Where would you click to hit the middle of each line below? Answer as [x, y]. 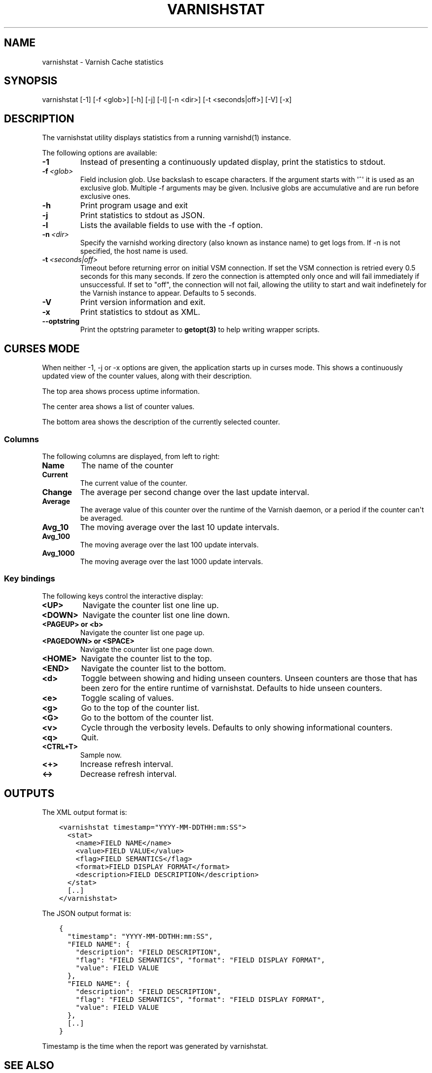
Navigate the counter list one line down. [156, 615]
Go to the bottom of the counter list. [147, 717]
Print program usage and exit [134, 206]
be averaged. [102, 518]
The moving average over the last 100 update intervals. [169, 544]
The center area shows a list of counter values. [118, 407]
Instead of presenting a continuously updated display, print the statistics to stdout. [233, 162]
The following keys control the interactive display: [123, 596]
